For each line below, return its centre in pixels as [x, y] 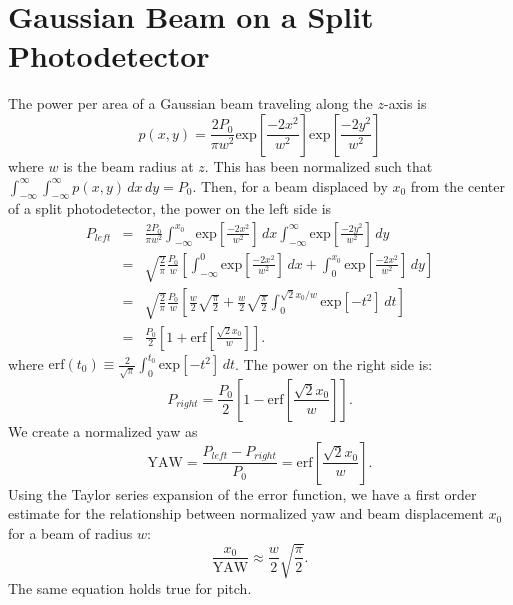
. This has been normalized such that [318, 165]
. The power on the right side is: [334, 363]
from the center [457, 185]
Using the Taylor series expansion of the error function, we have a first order [242, 493]
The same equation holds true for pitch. [130, 587]
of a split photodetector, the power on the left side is [170, 208]
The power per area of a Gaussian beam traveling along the [190, 103]
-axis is [405, 103]
